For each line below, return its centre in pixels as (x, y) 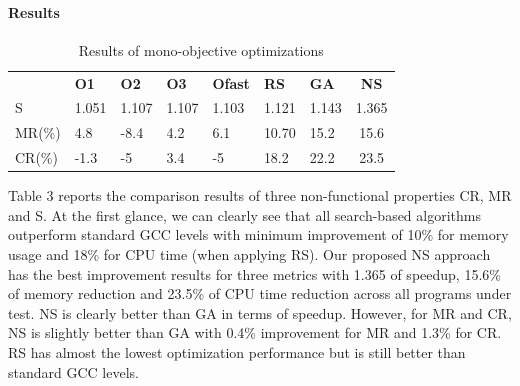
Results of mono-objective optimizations (201, 49)
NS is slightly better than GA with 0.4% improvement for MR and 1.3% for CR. (255, 332)
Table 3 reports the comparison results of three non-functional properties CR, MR (260, 195)
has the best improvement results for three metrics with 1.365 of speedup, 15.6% (254, 273)
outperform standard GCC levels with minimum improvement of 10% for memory (258, 234)
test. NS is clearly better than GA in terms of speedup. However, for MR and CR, (260, 312)
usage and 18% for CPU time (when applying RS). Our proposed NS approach (249, 254)
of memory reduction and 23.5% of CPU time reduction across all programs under (260, 293)
